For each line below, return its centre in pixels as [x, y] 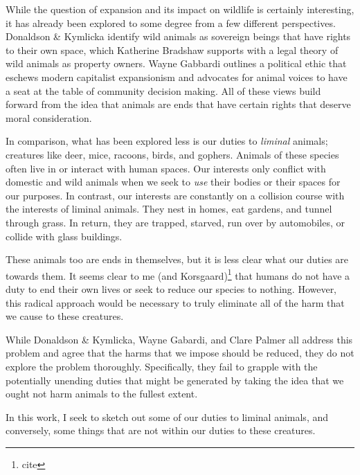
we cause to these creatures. [65, 316]
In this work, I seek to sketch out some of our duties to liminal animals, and [167, 416]
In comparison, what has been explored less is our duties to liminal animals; [167, 141]
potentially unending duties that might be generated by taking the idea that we [175, 380]
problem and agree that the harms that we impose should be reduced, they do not [180, 353]
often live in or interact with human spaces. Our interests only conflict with [166, 168]
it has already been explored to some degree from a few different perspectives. [171, 23]
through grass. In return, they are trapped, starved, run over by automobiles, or [175, 222]
